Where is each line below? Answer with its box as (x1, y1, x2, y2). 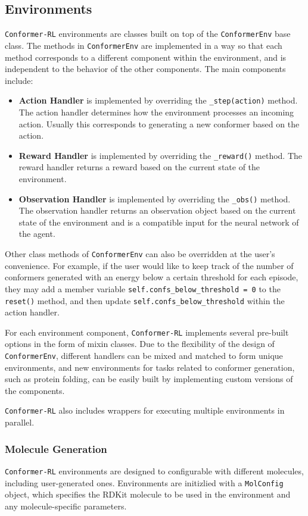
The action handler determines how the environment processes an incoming (18, 105, 294, 118)
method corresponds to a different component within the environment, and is (5, 51, 287, 63)
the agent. (18, 227, 55, 240)
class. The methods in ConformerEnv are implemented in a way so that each (5, 39, 282, 51)
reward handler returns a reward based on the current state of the (18, 161, 260, 173)
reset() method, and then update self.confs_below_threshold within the (5, 294, 285, 307)
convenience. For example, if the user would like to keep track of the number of (5, 259, 294, 271)
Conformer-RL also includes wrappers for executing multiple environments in (5, 404, 285, 417)
